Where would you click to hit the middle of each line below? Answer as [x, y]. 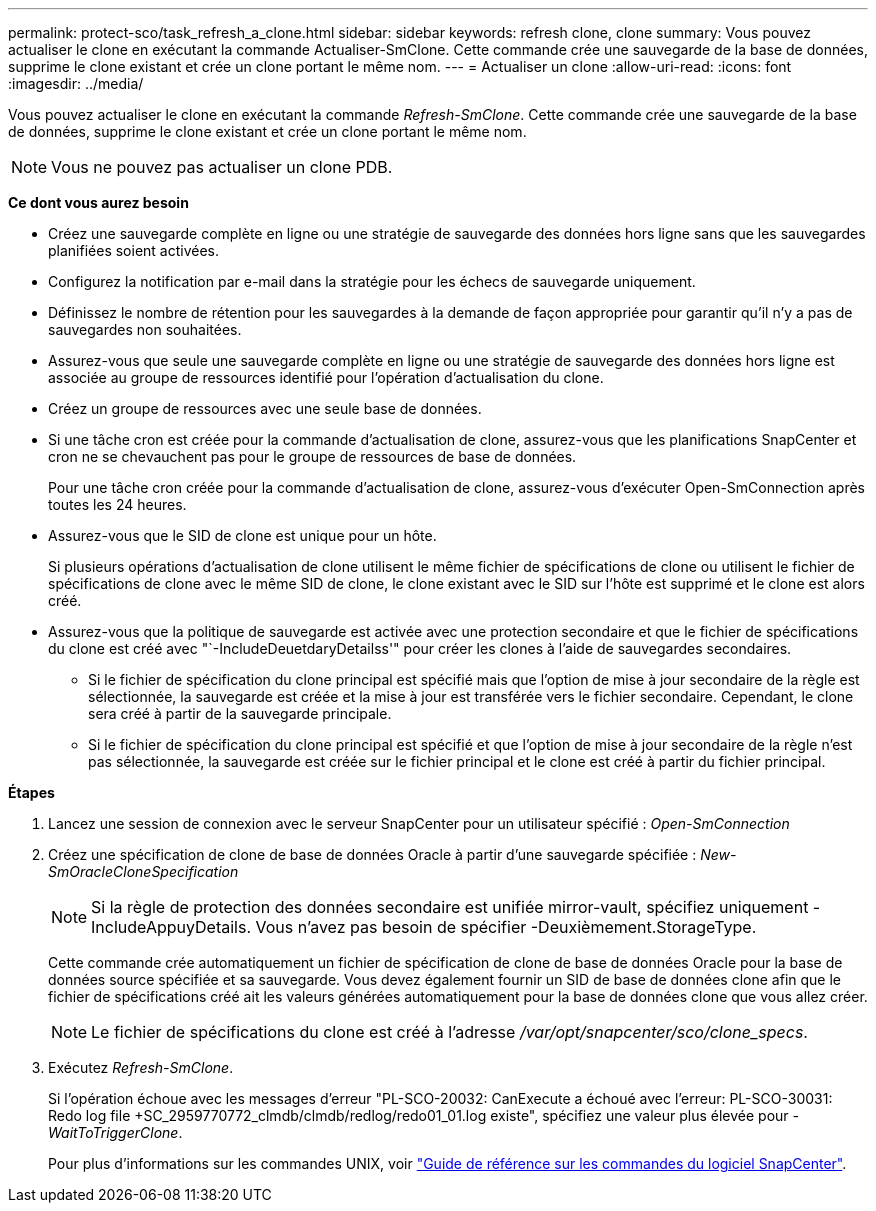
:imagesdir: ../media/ [76, 83]
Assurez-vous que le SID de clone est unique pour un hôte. [242, 535]
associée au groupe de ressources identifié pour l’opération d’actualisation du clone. [326, 377]
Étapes [31, 792]
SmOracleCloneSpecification [143, 871]
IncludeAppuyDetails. [171, 927]
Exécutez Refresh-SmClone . [141, 1067]
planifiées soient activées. [134, 250]
